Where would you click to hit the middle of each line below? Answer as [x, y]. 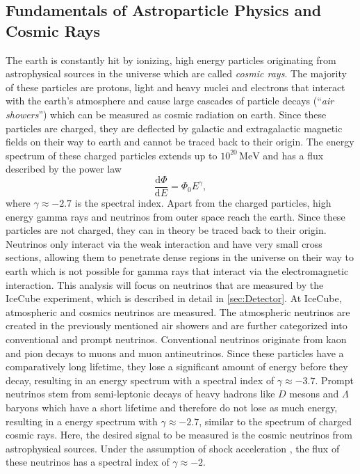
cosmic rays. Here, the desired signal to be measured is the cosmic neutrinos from [179, 435]
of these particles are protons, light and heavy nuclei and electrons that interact [175, 87]
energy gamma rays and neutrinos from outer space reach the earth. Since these [175, 216]
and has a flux [293, 155]
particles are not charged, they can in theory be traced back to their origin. [166, 230]
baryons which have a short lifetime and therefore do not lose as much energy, [172, 407]
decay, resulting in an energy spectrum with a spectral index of [140, 380]
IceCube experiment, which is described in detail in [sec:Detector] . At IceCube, [174, 298]
